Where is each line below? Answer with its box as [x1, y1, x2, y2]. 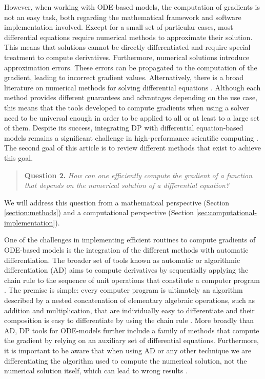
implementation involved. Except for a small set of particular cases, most [4, 22, 233, 32]
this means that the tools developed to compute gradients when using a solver [4, 102, 249, 112]
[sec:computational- [196, 207, 257, 218]
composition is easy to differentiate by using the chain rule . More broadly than [4, 315, 254, 326]
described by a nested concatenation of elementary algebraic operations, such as [4, 295, 255, 306]
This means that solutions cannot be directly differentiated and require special [4, 42, 251, 52]
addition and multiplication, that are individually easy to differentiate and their [4, 305, 255, 315]
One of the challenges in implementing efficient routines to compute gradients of [4, 234, 256, 245]
